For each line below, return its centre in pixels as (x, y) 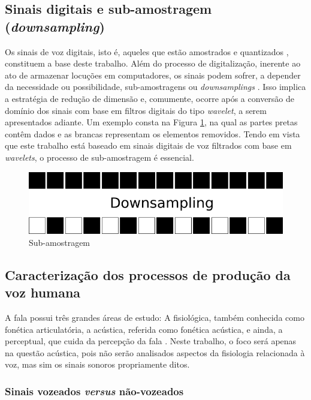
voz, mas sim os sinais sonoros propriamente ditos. (97, 364)
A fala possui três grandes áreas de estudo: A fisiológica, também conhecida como (155, 317)
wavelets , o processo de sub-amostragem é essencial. (99, 157)
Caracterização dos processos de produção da (148, 274)
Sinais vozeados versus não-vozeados (94, 391)
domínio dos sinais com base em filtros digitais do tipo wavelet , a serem (136, 110)
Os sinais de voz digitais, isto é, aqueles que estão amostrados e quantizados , (147, 51)
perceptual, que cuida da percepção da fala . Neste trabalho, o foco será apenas (151, 341)
